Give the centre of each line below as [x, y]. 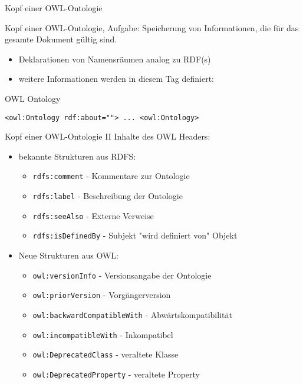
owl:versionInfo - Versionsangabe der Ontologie [122, 275]
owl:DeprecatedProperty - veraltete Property [116, 374]
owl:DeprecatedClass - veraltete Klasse [106, 354]
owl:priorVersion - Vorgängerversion [102, 295]
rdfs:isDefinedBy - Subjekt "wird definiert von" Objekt [135, 235]
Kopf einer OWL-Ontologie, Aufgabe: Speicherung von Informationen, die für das [152, 27]
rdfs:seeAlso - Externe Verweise [93, 215]
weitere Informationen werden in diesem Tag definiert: [116, 79]
